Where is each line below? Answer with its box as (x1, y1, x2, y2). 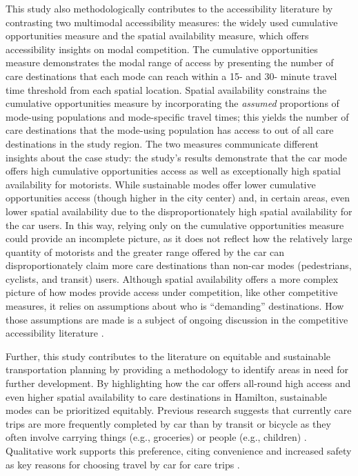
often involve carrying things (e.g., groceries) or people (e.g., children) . (6, 430, 307, 444)
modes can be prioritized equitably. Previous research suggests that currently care (6, 403, 352, 417)
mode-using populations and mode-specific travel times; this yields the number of (6, 109, 349, 123)
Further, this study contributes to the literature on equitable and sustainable (6, 348, 331, 363)
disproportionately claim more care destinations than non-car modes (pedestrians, (6, 258, 352, 272)
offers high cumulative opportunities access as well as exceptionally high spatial (6, 163, 341, 178)
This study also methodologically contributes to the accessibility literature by (6, 1, 333, 15)
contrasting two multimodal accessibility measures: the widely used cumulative (6, 14, 338, 29)
